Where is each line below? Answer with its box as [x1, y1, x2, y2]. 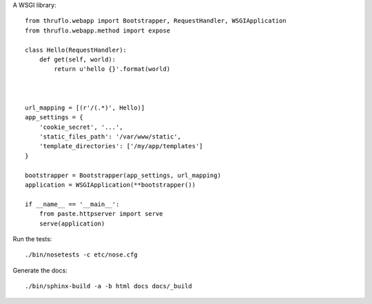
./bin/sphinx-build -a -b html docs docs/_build [25, 283, 192, 290]
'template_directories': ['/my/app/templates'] [39, 142, 203, 150]
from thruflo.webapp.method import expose [25, 26, 171, 34]
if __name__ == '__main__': [25, 200, 120, 208]
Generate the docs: [12, 266, 68, 274]
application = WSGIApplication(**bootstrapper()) [25, 181, 196, 189]
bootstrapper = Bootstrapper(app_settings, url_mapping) [25, 171, 222, 179]
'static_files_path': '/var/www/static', [39, 133, 182, 141]
